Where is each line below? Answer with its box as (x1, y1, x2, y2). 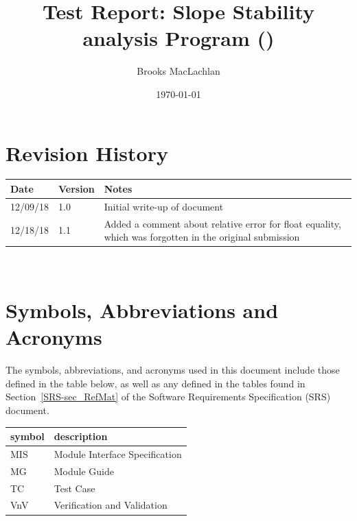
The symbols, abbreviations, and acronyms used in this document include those (5, 363, 340, 377)
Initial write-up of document (104, 199, 224, 213)
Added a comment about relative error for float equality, (104, 216, 341, 230)
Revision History (5, 138, 168, 167)
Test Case (54, 481, 95, 495)
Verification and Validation (54, 498, 168, 512)
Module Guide (54, 463, 114, 478)
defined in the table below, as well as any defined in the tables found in (5, 376, 306, 390)
